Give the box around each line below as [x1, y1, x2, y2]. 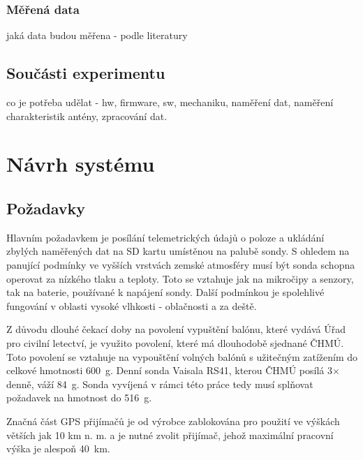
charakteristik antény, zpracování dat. [6, 108, 168, 123]
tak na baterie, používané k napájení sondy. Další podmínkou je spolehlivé [6, 285, 325, 299]
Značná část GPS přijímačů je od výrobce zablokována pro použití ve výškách [6, 413, 340, 428]
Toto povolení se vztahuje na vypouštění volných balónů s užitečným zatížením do [6, 349, 358, 364]
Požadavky [6, 197, 86, 218]
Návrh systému [6, 149, 155, 178]
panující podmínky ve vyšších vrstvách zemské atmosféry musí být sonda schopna [6, 257, 355, 272]
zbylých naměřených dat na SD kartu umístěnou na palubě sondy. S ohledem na [6, 244, 350, 258]
